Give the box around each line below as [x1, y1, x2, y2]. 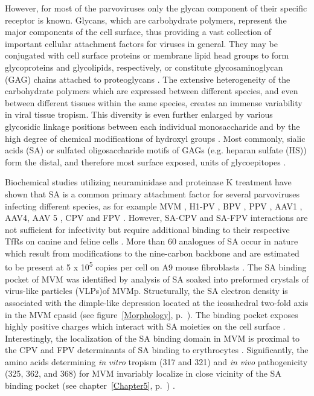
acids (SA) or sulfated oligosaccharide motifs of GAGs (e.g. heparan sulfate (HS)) [5, 144, 307, 156]
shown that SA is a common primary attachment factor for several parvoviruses [5, 187, 300, 200]
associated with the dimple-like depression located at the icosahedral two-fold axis [5, 296, 309, 308]
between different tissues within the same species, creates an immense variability [5, 96, 303, 109]
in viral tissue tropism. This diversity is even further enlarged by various [5, 108, 273, 121]
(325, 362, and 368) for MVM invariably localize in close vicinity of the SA [5, 367, 281, 380]
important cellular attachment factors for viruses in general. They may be [5, 37, 278, 49]
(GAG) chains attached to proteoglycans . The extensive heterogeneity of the [5, 72, 290, 85]
